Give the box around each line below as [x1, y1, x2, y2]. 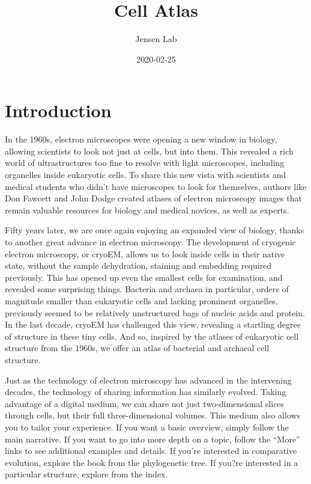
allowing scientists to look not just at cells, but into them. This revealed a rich [5, 144, 294, 157]
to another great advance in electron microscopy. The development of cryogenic [5, 236, 296, 248]
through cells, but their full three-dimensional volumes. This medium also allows [5, 409, 301, 421]
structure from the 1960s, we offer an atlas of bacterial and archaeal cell [5, 342, 270, 354]
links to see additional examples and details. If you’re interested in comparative [5, 444, 297, 457]
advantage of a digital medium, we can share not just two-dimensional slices [5, 397, 285, 409]
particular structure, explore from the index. [5, 468, 168, 480]
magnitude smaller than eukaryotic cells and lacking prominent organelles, [5, 294, 278, 307]
